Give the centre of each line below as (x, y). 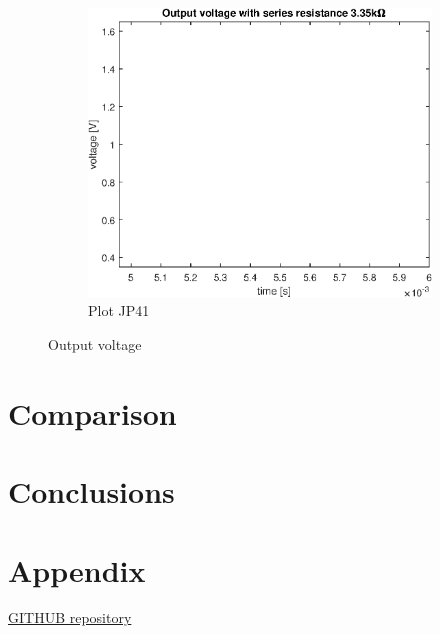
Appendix (77, 569)
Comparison (92, 412)
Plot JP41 (119, 310)
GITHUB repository (70, 617)
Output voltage (95, 343)
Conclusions (91, 491)
